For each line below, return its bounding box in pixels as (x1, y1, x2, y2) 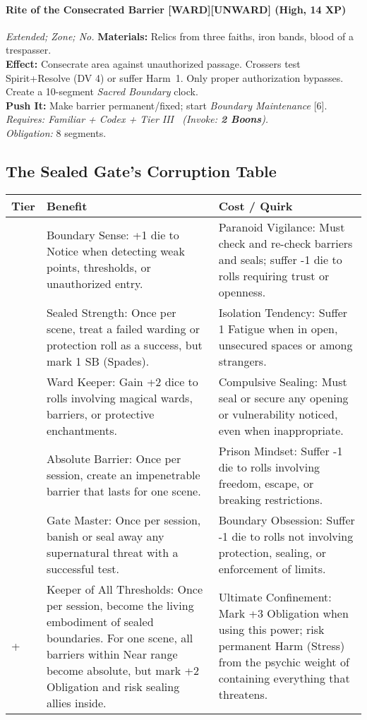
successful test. (46, 560, 119, 577)
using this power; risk (218, 621, 325, 638)
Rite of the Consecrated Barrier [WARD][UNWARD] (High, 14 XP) (6, 1, 347, 16)
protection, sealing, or (218, 544, 326, 560)
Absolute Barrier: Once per (46, 450, 181, 467)
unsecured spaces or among (218, 336, 353, 353)
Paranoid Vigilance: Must (218, 218, 345, 235)
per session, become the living (46, 596, 194, 613)
